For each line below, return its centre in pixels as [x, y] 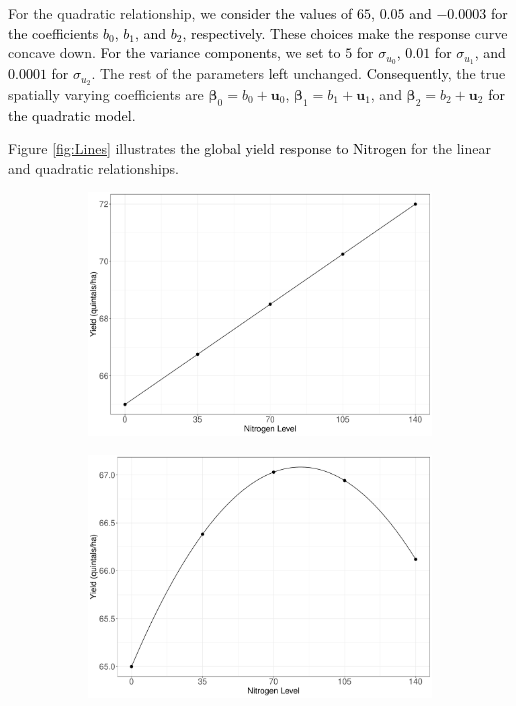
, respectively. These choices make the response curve [345, 32]
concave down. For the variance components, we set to [174, 52]
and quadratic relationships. [93, 167]
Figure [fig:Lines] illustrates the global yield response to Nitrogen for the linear [249, 148]
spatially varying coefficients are [106, 93]
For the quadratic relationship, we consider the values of [180, 13]
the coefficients [53, 32]
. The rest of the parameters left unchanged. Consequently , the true [298, 73]
